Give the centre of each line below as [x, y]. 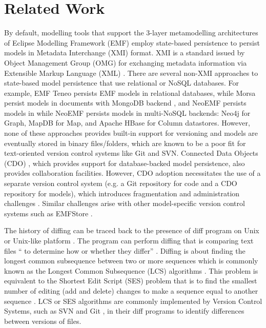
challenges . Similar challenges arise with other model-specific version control [125, 203]
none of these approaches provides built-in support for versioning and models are [131, 133]
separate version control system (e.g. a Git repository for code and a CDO [121, 183]
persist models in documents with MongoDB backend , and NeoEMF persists [125, 103]
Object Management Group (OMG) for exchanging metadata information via [126, 62]
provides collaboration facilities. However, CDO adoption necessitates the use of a [132, 173]
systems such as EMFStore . [48, 213]
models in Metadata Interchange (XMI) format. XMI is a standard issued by [125, 53]
